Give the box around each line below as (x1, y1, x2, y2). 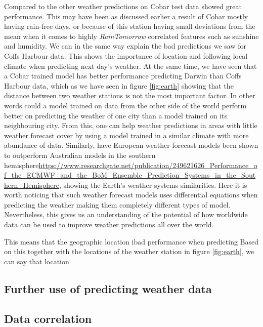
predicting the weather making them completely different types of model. (4, 199, 231, 210)
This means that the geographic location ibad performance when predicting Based (4, 236, 259, 247)
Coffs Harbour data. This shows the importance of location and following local (4, 50, 248, 61)
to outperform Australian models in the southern (4, 149, 156, 160)
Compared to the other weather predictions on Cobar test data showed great (4, 1, 242, 11)
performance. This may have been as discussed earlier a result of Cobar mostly (4, 11, 248, 21)
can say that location (4, 256, 69, 266)
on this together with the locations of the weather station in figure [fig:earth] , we (4, 246, 254, 257)
